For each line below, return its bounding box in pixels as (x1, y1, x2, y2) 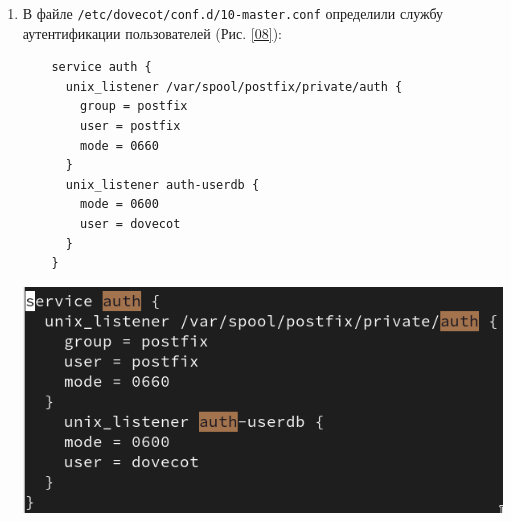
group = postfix (80, 99, 188, 114)
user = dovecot (80, 217, 181, 231)
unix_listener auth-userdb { (65, 177, 260, 192)
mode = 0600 (80, 197, 159, 212)
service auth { (51, 60, 152, 75)
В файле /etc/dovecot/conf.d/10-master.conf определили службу (22, 3, 444, 23)
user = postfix (80, 119, 181, 134)
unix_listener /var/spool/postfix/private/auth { (65, 79, 403, 94)
